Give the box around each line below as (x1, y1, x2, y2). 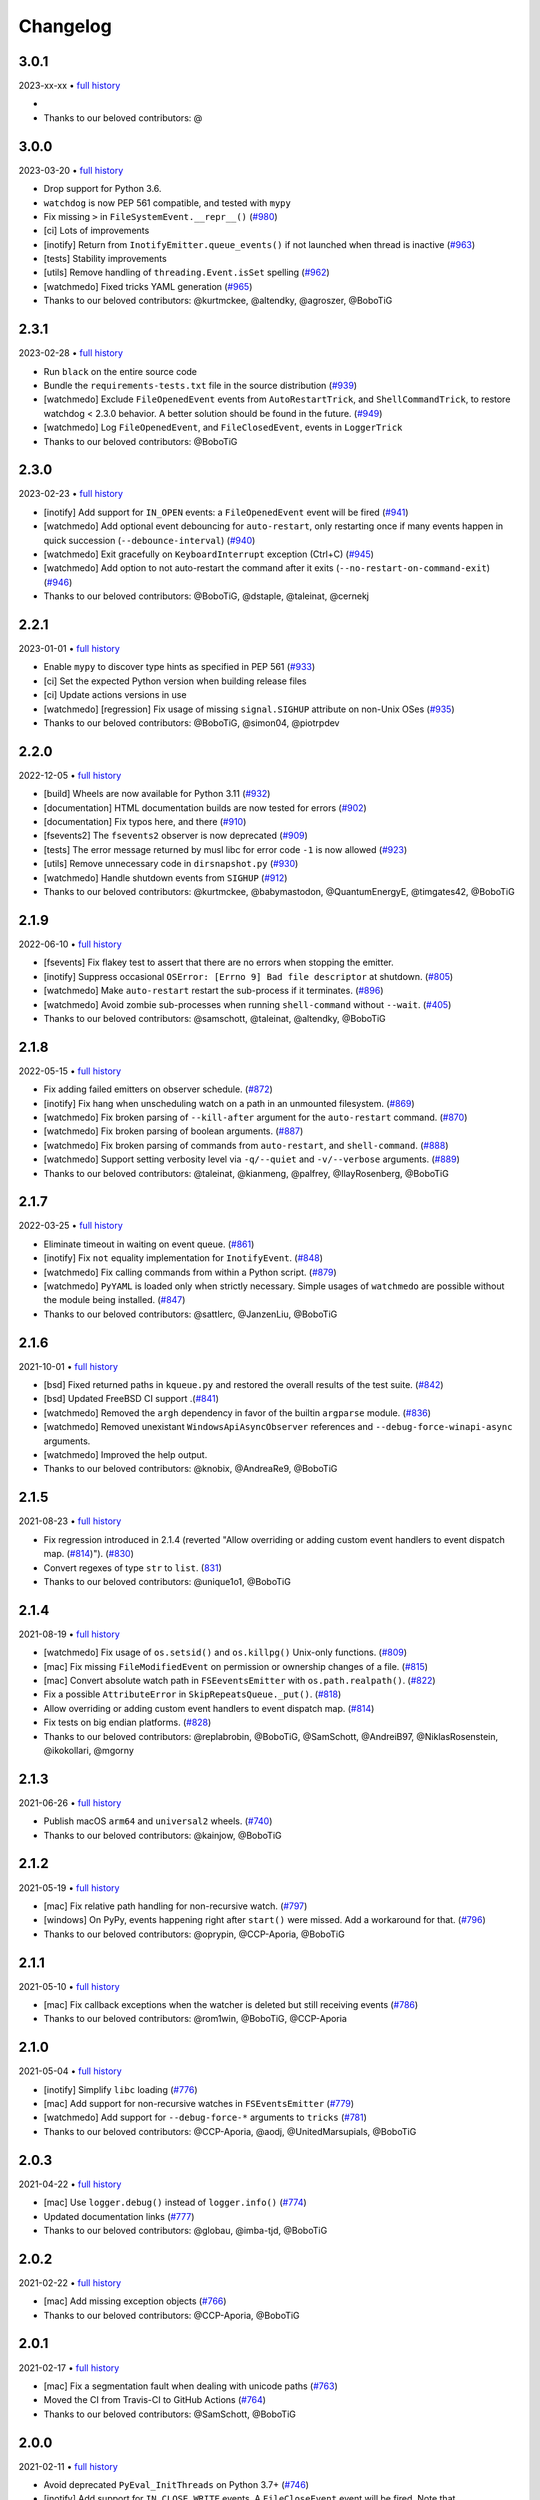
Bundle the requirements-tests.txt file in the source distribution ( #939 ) (43, 379, 358, 391)
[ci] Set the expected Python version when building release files (43, 675, 307, 687)
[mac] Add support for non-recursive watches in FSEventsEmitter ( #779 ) (43, 2098, 355, 2110)
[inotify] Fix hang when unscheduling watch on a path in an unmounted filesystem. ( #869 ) (43, 1097, 415, 1109)
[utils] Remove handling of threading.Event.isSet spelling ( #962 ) (43, 266, 330, 279)
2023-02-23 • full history (18, 488, 124, 500)
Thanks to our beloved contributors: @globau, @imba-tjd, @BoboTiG (43, 2224, 328, 2236)
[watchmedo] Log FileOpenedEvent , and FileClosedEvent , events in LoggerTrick (43, 421, 403, 434)
